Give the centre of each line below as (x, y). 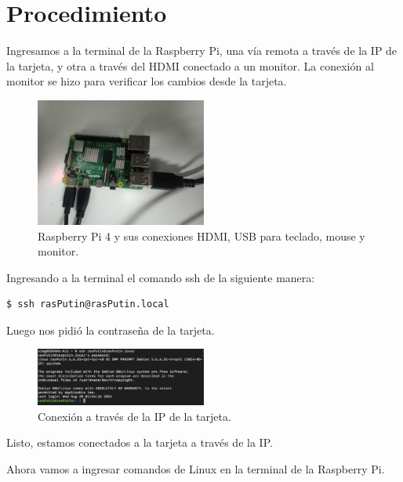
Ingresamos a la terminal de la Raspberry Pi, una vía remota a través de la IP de (202, 51)
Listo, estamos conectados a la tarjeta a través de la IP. (140, 442)
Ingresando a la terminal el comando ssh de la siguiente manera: (161, 277)
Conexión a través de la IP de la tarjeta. (134, 416)
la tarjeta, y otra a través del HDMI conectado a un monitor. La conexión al (190, 65)
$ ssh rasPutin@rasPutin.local (88, 304)
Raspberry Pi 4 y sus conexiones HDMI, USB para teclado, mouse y (201, 236)
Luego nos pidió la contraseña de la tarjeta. (111, 330)
